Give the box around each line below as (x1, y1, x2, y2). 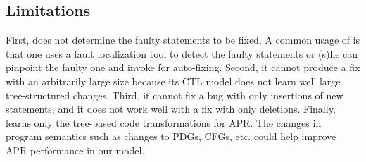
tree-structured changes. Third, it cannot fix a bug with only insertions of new (6, 87, 343, 102)
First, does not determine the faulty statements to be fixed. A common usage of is (6, 32, 360, 47)
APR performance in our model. (6, 142, 145, 157)
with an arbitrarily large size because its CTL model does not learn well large (6, 73, 341, 88)
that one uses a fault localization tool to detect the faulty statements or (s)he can (6, 46, 358, 61)
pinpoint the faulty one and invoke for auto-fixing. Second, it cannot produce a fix (6, 60, 360, 75)
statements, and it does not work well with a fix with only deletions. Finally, (6, 101, 336, 116)
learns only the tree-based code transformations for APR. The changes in (6, 115, 322, 130)
